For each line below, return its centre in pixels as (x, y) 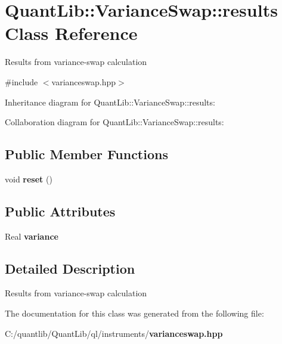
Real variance (32, 236)
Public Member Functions (86, 154)
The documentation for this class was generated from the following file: (134, 313)
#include (21, 81)
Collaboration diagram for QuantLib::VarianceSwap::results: (114, 122)
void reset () (29, 179)
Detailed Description (70, 268)
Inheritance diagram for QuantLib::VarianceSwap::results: (110, 102)
